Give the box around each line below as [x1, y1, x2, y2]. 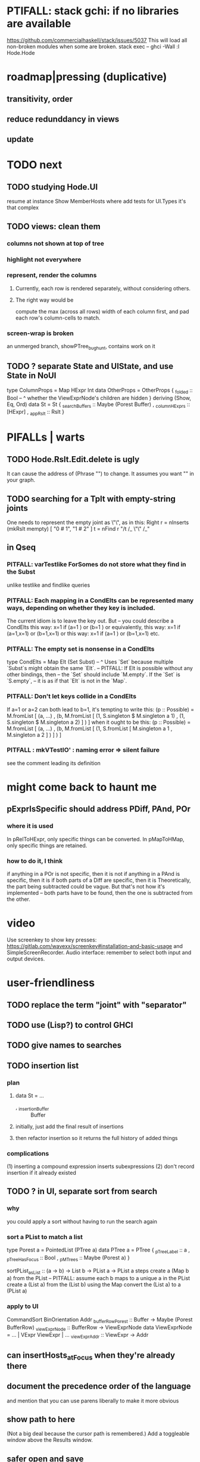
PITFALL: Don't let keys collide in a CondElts [7, 692, 136, 701]
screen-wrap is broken [7, 329, 74, 337]
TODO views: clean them [7, 221, 101, 231]
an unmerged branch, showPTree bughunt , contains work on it [7, 343, 155, 351]
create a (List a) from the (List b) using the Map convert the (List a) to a [7, 1281, 181, 1288]
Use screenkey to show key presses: [7, 936, 97, 943]
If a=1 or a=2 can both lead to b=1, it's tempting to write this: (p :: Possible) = [7, 705, 195, 713]
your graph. [7, 476, 36, 484]
